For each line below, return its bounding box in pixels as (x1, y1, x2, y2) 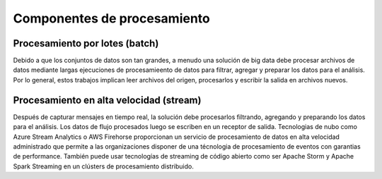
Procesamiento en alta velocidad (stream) (13, 94, 202, 106)
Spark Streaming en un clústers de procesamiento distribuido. (13, 162, 194, 171)
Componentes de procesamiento (13, 11, 210, 26)
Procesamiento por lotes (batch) (13, 37, 159, 49)
